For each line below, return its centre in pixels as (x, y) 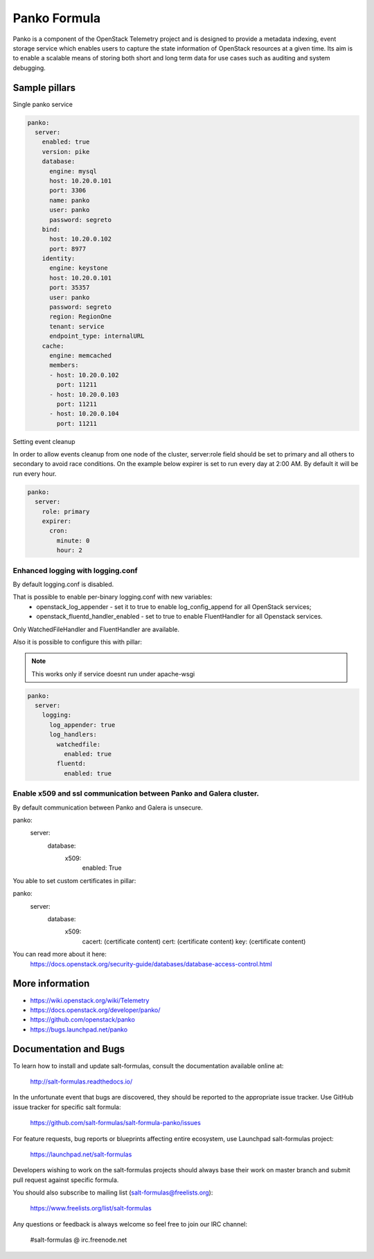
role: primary (66, 511)
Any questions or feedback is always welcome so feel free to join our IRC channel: (130, 1224)
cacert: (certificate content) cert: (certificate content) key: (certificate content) (194, 941)
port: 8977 (68, 249)
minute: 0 (73, 540)
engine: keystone (79, 268)
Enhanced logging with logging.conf (75, 570)
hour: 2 (70, 550)
